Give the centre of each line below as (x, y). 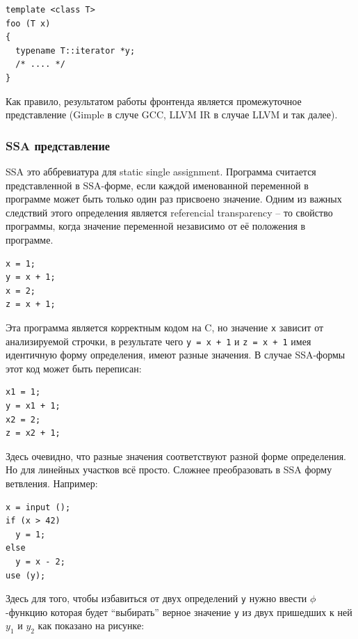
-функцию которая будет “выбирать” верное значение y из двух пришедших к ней (179, 612)
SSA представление (58, 145)
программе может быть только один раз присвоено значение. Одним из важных (174, 199)
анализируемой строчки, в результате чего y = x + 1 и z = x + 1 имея (158, 341)
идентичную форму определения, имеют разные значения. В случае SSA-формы (176, 355)
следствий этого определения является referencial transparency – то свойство (169, 212)
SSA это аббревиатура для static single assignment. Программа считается (161, 171)
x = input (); (38, 507)
